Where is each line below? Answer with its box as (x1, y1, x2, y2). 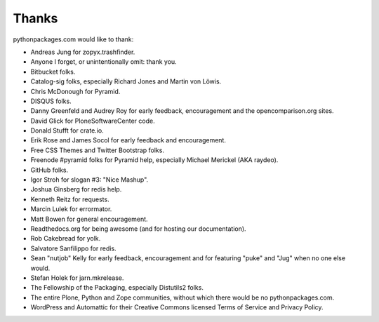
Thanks (13, 11, 58, 26)
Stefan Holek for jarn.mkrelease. (30, 274, 124, 282)
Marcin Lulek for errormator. (30, 205, 112, 213)
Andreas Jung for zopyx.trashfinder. (30, 48, 135, 56)
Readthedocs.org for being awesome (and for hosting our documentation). (30, 224, 246, 233)
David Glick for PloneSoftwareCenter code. (30, 116, 155, 125)
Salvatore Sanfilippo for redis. (30, 244, 117, 253)
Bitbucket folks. (30, 67, 76, 76)
